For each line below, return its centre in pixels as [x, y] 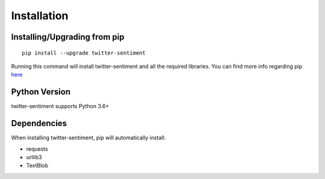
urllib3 [34, 157]
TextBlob [37, 166]
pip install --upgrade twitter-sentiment [84, 53]
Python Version [41, 92]
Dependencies [39, 123]
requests [37, 149]
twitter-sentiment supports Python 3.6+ [60, 106]
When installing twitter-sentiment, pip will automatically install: [88, 138]
